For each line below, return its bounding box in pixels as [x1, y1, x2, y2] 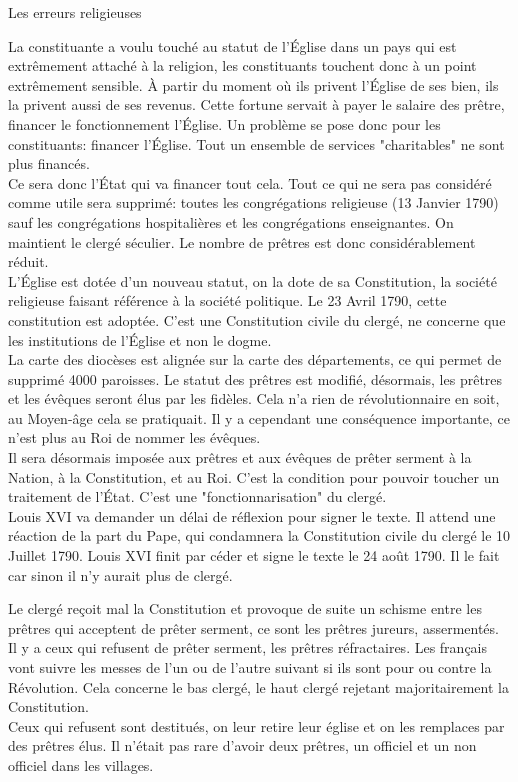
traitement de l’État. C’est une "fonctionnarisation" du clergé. [8, 486, 387, 507]
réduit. [8, 251, 49, 272]
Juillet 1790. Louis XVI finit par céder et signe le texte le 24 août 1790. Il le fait [8, 545, 500, 566]
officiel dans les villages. [8, 754, 154, 775]
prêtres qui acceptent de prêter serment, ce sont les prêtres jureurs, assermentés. [8, 617, 499, 638]
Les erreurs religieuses [8, 2, 142, 22]
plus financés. [8, 153, 90, 174]
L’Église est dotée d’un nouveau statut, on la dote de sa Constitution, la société [8, 270, 497, 291]
